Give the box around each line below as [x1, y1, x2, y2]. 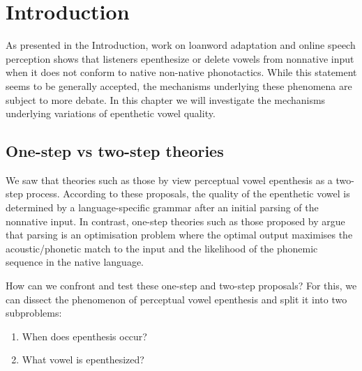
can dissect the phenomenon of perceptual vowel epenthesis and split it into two [6, 291, 347, 306]
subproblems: [6, 305, 62, 320]
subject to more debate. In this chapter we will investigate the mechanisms [6, 92, 326, 107]
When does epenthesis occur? [22, 328, 147, 343]
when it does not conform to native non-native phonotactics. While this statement [6, 65, 357, 79]
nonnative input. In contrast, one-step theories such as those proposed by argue [6, 213, 345, 228]
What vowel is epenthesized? [22, 352, 144, 367]
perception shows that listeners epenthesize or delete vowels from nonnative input [6, 51, 354, 66]
